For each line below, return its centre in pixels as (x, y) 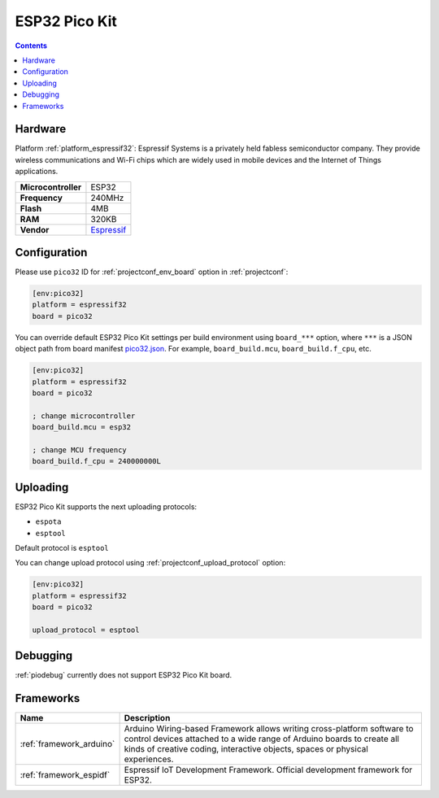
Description (147, 718)
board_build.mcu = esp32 (82, 427)
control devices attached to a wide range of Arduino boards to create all (262, 739)
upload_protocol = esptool (86, 630)
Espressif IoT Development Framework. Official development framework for (268, 770)
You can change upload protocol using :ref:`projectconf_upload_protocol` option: (150, 563)
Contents (31, 46)
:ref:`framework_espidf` (65, 775)
